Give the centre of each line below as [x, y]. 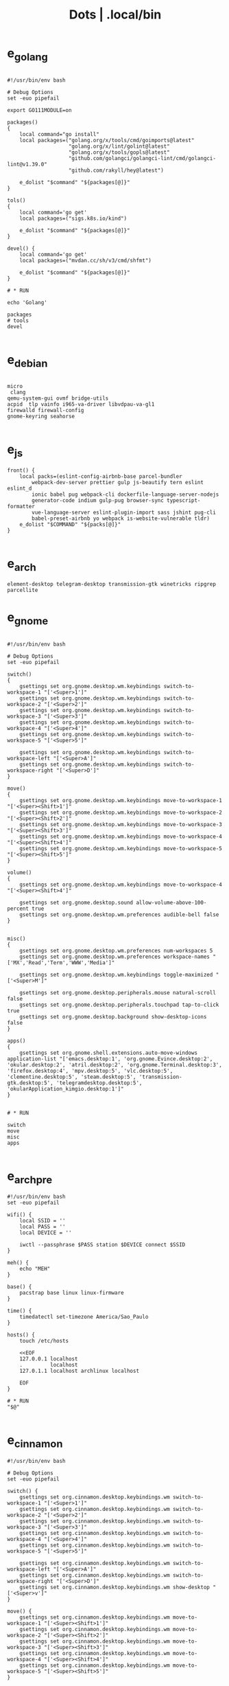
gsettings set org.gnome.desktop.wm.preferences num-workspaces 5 [116, 950]
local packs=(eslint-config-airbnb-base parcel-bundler [101, 476]
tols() [16, 200]
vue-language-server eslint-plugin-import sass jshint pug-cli [124, 512]
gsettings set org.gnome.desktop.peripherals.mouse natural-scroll [118, 992]
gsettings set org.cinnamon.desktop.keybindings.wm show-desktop [115, 1587]
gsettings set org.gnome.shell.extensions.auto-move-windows [108, 1053]
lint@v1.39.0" [27, 164]
